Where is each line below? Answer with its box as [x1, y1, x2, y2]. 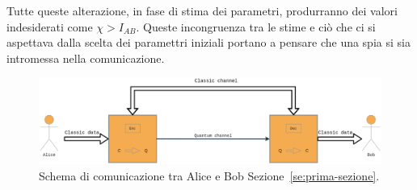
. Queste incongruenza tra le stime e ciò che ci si [136, 18, 376, 35]
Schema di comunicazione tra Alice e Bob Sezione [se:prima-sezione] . [39, 167, 380, 184]
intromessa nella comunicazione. [6, 49, 165, 66]
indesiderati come [6, 18, 93, 35]
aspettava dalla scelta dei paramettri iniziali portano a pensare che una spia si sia [6, 34, 411, 51]
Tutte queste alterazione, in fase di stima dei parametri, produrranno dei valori [6, 2, 398, 19]
